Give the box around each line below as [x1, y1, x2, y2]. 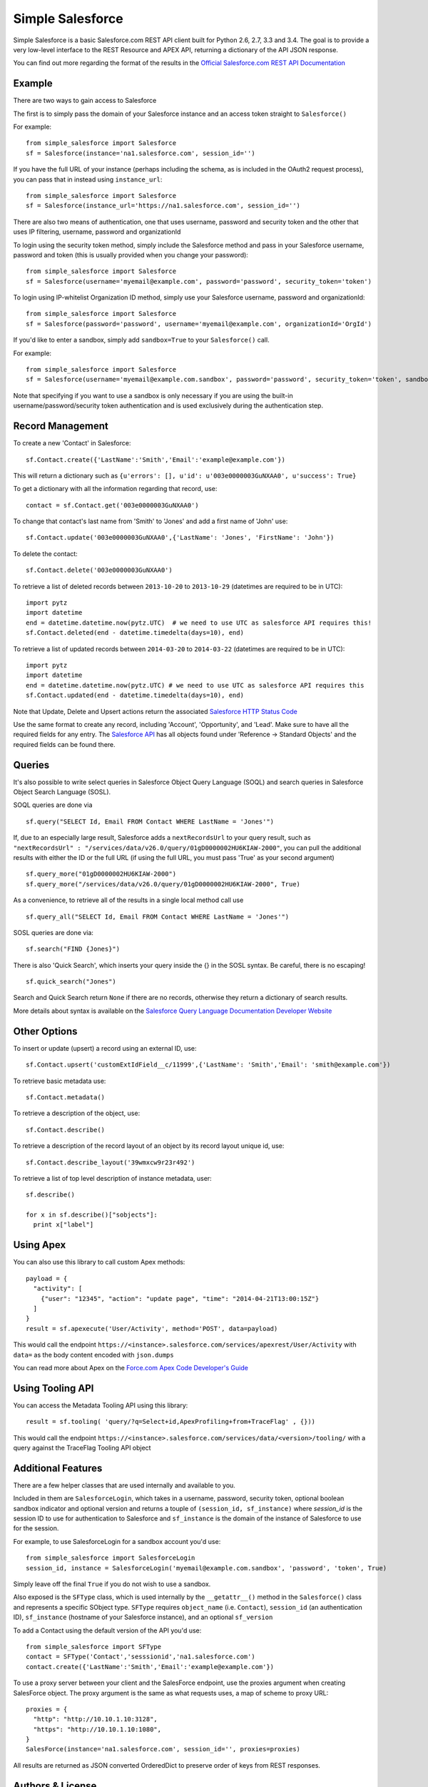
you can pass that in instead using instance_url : [13, 175, 163, 184]
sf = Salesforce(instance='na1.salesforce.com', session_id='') [26, 149, 256, 157]
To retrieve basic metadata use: [13, 1076, 106, 1085]
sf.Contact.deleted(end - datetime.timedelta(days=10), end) [26, 629, 244, 637]
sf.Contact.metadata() [26, 1093, 106, 1101]
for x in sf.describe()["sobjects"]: [26, 1211, 158, 1219]
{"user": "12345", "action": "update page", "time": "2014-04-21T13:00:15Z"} [40, 1295, 320, 1302]
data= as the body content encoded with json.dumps [13, 1350, 174, 1359]
